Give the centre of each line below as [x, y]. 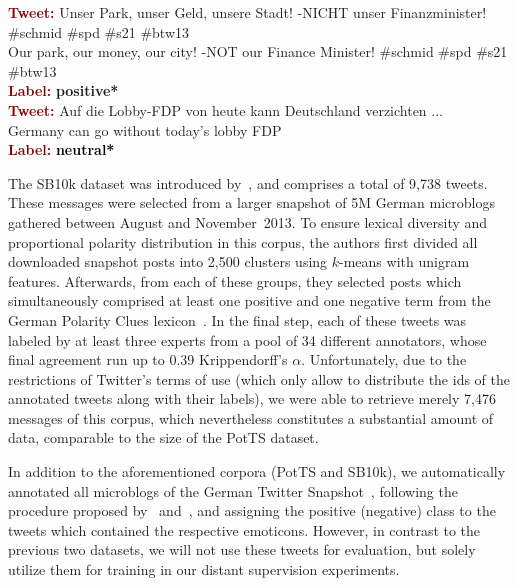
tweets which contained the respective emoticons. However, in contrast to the [244, 529]
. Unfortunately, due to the [384, 359]
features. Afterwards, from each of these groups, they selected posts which [235, 280]
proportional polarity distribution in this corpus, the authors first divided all [243, 241]
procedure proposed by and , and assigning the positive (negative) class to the [252, 510]
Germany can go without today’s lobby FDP [145, 129]
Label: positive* [63, 90]
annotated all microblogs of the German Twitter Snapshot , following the [233, 490]
